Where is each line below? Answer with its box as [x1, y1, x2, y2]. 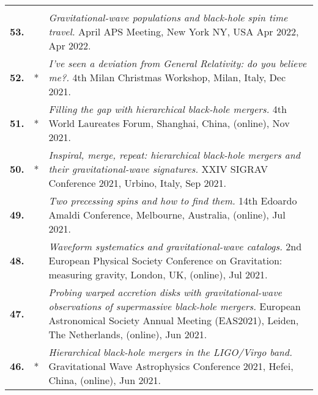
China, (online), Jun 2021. [48, 373, 161, 387]
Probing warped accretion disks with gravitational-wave [48, 285, 282, 299]
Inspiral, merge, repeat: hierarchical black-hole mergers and [48, 148, 300, 162]
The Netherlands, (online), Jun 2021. [48, 327, 207, 341]
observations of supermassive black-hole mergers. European [48, 299, 301, 313]
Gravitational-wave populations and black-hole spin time [48, 10, 288, 24]
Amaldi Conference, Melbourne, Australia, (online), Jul [48, 208, 286, 222]
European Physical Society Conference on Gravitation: [48, 253, 283, 267]
